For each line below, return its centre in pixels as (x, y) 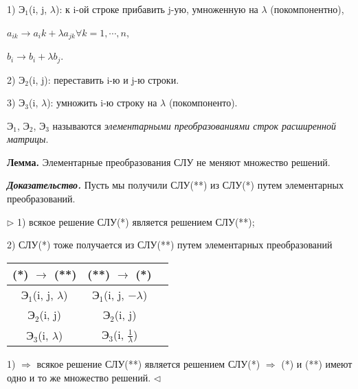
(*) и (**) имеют (317, 364)
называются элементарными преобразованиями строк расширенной (194, 125)
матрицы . (28, 139)
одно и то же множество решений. (79, 377)
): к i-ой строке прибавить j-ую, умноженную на (157, 9)
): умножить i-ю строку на (102, 103)
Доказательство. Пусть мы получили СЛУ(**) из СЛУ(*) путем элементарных (175, 185)
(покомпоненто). (203, 103)
